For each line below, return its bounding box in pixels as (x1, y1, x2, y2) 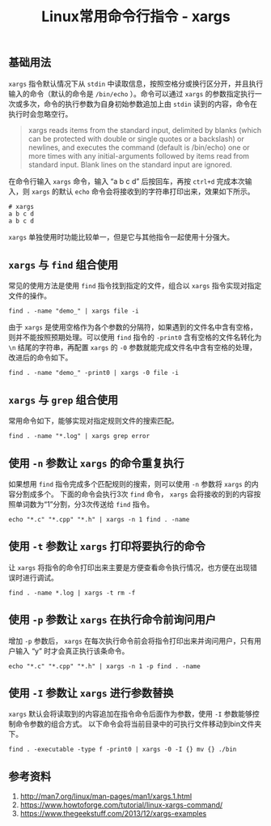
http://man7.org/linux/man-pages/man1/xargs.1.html (19, 791, 193, 802)
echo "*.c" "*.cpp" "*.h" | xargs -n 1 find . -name (8, 516, 190, 524)
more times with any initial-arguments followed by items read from (28, 151, 249, 160)
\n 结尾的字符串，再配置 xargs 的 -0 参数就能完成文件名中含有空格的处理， (8, 343, 257, 352)
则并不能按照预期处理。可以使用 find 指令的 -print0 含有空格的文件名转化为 (8, 333, 262, 343)
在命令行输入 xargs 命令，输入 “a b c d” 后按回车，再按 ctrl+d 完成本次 (8, 176, 245, 186)
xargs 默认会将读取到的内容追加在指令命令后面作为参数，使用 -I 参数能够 (8, 709, 252, 719)
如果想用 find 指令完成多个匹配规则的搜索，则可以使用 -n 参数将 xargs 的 (8, 479, 252, 489)
